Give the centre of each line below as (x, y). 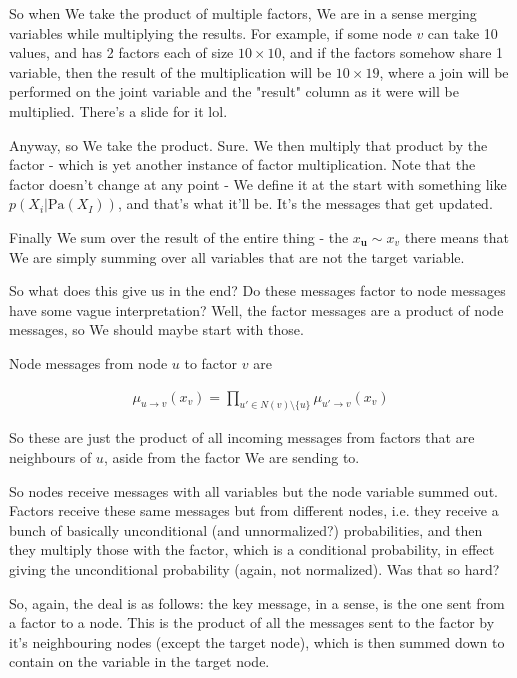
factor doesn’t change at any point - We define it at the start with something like (258, 183)
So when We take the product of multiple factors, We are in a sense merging (243, 13)
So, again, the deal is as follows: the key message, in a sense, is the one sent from (257, 602)
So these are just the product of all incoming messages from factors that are (242, 437)
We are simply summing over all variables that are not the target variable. (237, 256)
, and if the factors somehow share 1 (392, 52)
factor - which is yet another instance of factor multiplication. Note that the (242, 164)
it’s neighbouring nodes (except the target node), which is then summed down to (257, 641)
